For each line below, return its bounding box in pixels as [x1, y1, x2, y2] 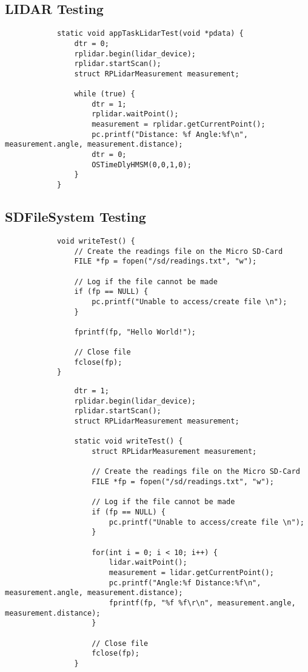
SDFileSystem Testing [5, 207, 146, 226]
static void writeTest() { [74, 437, 183, 446]
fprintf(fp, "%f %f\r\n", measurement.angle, [109, 598, 296, 607]
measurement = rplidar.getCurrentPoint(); [92, 120, 266, 129]
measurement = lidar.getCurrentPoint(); [109, 568, 274, 577]
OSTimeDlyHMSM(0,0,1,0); [92, 160, 192, 169]
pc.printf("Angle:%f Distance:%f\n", [109, 578, 261, 587]
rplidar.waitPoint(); [92, 110, 179, 119]
